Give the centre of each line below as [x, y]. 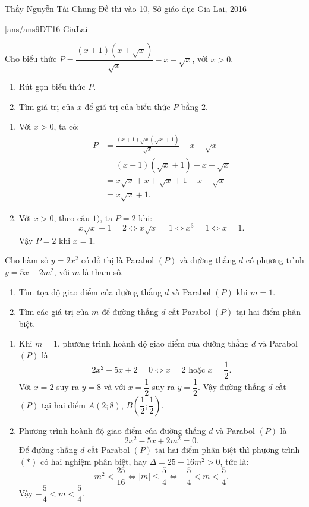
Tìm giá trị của [47, 106]
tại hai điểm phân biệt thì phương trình [227, 450]
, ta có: [67, 126]
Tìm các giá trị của [54, 312]
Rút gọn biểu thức [52, 86]
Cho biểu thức [31, 59]
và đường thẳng [208, 260]
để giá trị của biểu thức [127, 106]
